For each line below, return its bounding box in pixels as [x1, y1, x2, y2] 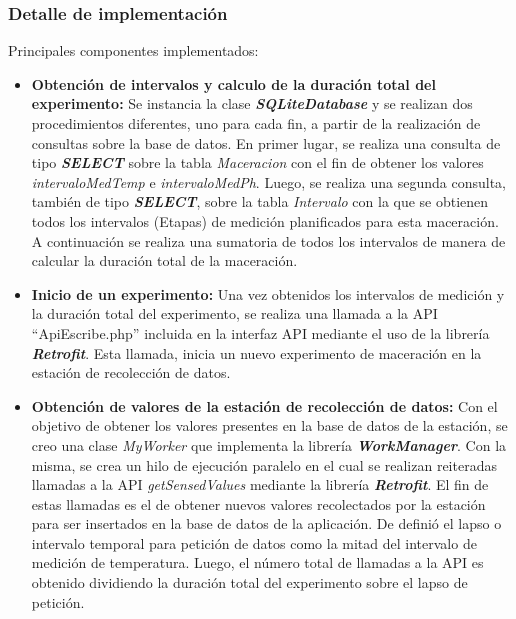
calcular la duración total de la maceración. [31, 250, 298, 271]
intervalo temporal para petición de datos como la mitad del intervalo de [31, 532, 477, 553]
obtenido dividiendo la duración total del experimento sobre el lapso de [31, 572, 468, 593]
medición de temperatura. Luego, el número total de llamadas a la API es [31, 552, 484, 573]
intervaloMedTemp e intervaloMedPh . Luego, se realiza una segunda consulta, [31, 171, 506, 192]
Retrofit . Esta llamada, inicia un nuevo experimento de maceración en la [31, 342, 482, 363]
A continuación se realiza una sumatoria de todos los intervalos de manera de [31, 230, 506, 251]
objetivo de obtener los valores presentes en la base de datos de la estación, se [31, 415, 508, 436]
